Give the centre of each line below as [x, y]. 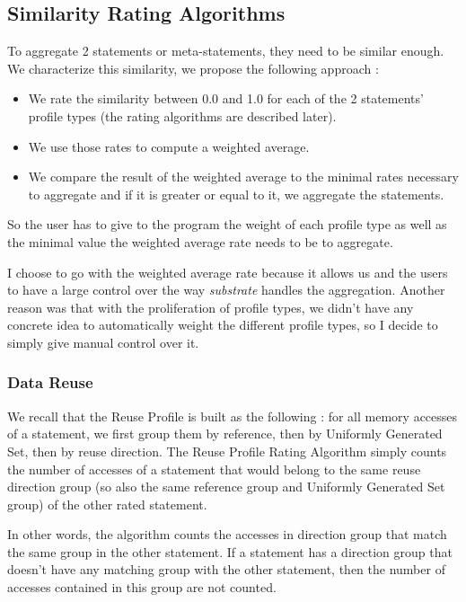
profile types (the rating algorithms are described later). [182, 115]
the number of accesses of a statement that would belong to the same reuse [214, 469]
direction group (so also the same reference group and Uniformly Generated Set [226, 487]
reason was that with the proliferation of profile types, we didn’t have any [211, 307]
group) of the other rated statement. [107, 504]
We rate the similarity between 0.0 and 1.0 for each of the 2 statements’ [226, 98]
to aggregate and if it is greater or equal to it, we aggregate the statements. [236, 194]
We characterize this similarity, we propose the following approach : [193, 68]
